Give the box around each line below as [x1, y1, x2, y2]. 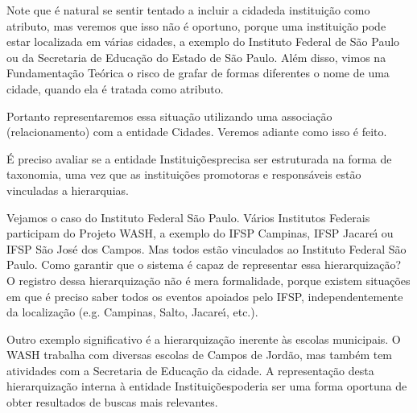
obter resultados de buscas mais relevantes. [6, 394, 218, 411]
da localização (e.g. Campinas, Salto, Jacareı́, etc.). [6, 304, 258, 320]
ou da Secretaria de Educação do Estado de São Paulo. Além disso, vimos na [6, 48, 386, 65]
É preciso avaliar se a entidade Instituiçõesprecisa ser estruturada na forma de [6, 150, 392, 167]
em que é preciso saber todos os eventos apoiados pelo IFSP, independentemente [6, 287, 403, 304]
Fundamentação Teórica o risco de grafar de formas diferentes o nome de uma [6, 64, 390, 81]
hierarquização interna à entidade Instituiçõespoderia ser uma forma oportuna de [6, 378, 407, 394]
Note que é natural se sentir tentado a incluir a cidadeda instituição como [6, 2, 370, 18]
